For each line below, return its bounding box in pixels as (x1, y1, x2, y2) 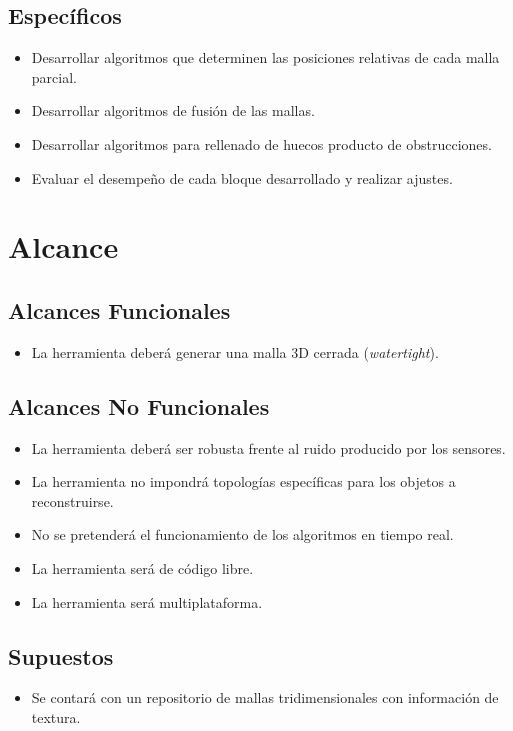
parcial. (31, 66, 77, 87)
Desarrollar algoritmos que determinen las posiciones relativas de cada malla (31, 47, 500, 68)
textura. (31, 706, 81, 727)
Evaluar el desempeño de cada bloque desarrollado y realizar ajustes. (31, 167, 453, 188)
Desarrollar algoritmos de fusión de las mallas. (31, 100, 315, 121)
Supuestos (8, 640, 114, 671)
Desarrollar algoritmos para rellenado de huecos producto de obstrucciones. (31, 133, 492, 154)
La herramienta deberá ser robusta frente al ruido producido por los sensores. (31, 437, 506, 458)
